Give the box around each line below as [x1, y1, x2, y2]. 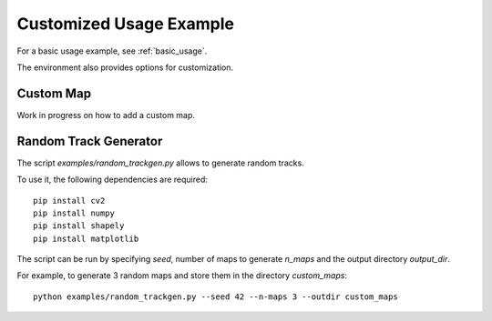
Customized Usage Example [16, 14, 234, 34]
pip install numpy [33, 207, 116, 218]
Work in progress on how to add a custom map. [16, 109, 196, 120]
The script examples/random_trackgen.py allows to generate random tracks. [16, 157, 304, 168]
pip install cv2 [33, 196, 106, 206]
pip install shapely [33, 221, 125, 231]
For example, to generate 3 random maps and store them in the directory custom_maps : [16, 270, 348, 281]
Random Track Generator [16, 133, 163, 149]
